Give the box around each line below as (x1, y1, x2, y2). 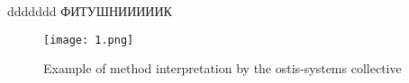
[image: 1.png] (43, 33, 134, 46)
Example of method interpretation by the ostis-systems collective (43, 59, 402, 78)
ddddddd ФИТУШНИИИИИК (7, 2, 172, 20)
